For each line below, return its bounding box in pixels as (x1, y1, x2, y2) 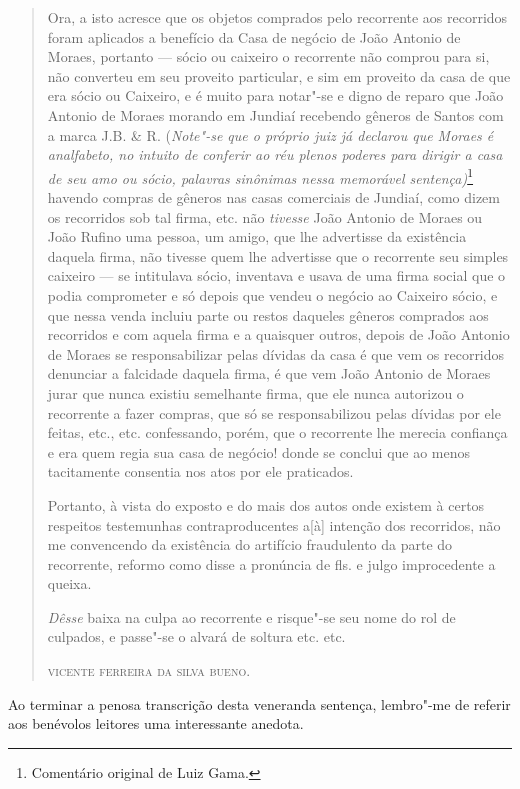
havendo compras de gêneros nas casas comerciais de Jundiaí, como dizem (47, 187, 500, 207)
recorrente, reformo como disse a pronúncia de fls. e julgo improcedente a (47, 553, 496, 574)
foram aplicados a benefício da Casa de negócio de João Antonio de (47, 26, 461, 47)
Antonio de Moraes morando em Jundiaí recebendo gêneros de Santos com (47, 104, 504, 125)
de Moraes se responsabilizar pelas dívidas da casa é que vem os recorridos (47, 343, 505, 364)
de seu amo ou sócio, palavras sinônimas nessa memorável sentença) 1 (47, 164, 474, 188)
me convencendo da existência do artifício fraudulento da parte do (47, 534, 453, 555)
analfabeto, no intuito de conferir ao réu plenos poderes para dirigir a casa (47, 144, 503, 165)
